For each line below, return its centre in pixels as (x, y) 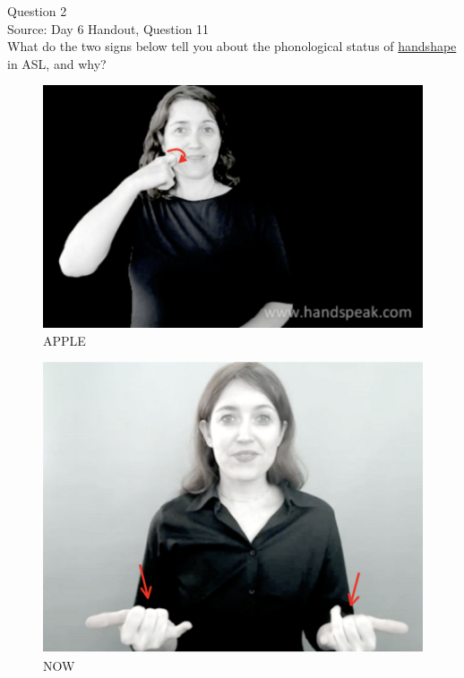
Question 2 (37, 11)
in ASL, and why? (57, 63)
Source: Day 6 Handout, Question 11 (108, 28)
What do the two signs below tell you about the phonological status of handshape (232, 46)
